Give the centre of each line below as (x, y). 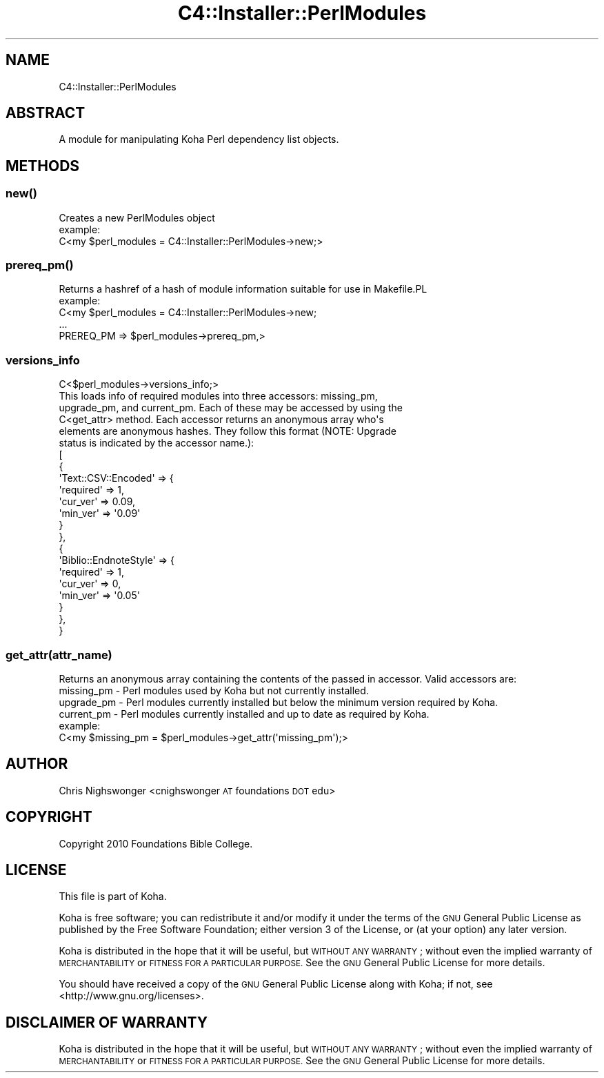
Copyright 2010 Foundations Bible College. (156, 843)
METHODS (43, 166)
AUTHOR (37, 764)
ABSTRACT (46, 113)
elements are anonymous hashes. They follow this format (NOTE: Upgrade (228, 431)
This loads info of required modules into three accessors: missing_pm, (218, 396)
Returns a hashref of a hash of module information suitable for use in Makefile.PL (243, 289)
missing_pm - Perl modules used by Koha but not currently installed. (214, 690)
